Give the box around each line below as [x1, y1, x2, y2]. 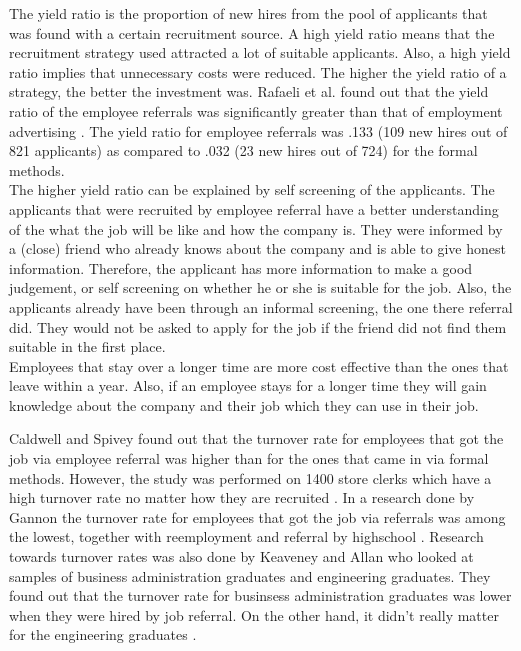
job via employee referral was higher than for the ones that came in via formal [9, 448, 489, 469]
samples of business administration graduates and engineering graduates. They [9, 565, 491, 586]
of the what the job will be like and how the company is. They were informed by [9, 218, 503, 239]
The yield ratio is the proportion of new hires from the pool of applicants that [9, 3, 488, 23]
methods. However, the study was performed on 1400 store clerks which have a [9, 467, 492, 488]
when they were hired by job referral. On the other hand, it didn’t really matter [9, 604, 499, 625]
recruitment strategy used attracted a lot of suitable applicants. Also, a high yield [9, 42, 511, 63]
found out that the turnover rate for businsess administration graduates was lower [9, 585, 512, 606]
